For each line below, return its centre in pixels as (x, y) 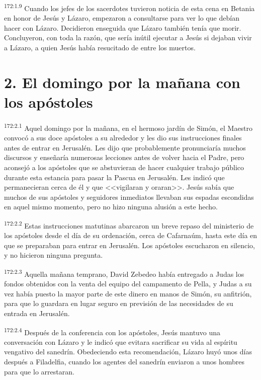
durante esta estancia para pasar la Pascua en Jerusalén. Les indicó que (114, 177)
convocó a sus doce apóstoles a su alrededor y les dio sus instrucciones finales (123, 138)
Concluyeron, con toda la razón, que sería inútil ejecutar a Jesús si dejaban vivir (128, 37)
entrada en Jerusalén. (37, 313)
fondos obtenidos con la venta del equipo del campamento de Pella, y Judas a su (128, 284)
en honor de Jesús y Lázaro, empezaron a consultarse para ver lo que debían (122, 18)
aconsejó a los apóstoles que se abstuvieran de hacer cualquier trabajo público (124, 167)
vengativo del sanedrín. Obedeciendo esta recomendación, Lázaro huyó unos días (128, 352)
